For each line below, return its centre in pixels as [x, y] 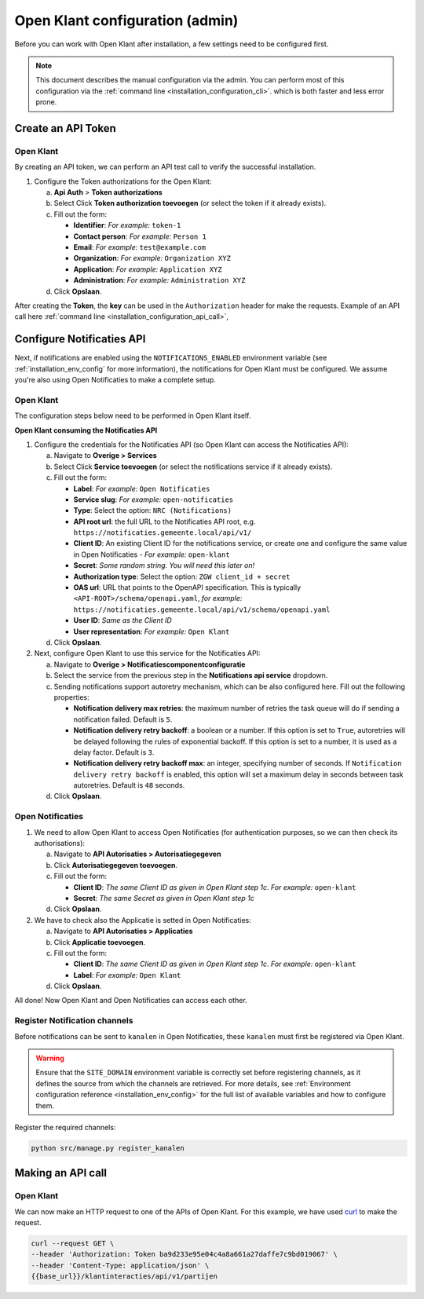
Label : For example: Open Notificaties [142, 488]
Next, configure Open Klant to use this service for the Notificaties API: [147, 653]
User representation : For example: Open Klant [152, 631]
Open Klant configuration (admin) [126, 20]
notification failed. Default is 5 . [123, 719]
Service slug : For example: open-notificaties [154, 499]
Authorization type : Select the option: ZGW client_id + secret [182, 576]
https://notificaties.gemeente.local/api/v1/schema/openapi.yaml [202, 609]
